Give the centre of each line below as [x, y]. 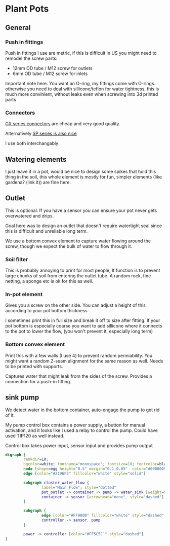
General [18, 28]
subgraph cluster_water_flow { [56, 483]
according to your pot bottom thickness [46, 311]
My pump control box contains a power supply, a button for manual [75, 425]
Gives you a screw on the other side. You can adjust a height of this [75, 305]
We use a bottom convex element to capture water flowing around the [78, 241]
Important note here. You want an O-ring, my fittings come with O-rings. [80, 83]
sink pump [22, 398]
